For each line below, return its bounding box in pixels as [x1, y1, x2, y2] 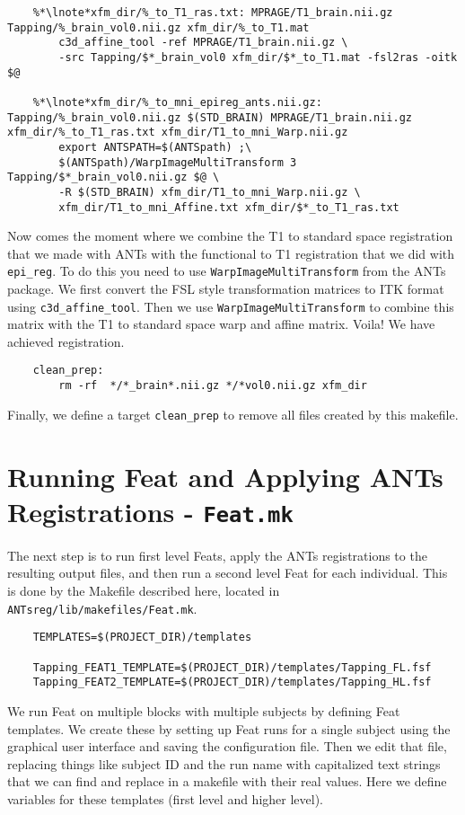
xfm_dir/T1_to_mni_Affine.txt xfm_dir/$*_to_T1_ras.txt [58, 200, 399, 214]
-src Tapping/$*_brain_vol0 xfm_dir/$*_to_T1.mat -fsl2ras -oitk [58, 50, 458, 64]
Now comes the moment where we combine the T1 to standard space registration [7, 226, 453, 245]
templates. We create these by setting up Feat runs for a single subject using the [7, 719, 451, 738]
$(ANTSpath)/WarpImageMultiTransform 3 [58, 155, 297, 169]
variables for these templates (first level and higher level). [7, 789, 324, 808]
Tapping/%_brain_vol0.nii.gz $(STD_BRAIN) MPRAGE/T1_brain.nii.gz [7, 111, 413, 124]
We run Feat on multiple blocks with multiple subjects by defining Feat [7, 701, 400, 720]
